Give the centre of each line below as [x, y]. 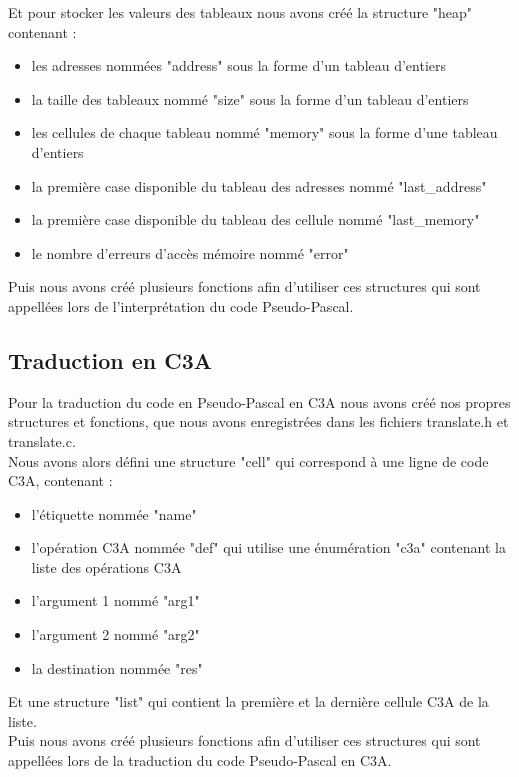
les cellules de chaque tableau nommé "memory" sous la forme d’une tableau [264, 132]
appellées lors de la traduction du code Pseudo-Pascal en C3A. [200, 760]
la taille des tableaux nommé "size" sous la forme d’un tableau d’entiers [250, 98]
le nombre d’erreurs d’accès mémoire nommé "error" [190, 252]
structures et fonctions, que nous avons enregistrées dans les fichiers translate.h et [258, 421]
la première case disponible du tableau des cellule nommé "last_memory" [255, 219]
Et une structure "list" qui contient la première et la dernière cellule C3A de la [248, 701]
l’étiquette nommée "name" [114, 513]
